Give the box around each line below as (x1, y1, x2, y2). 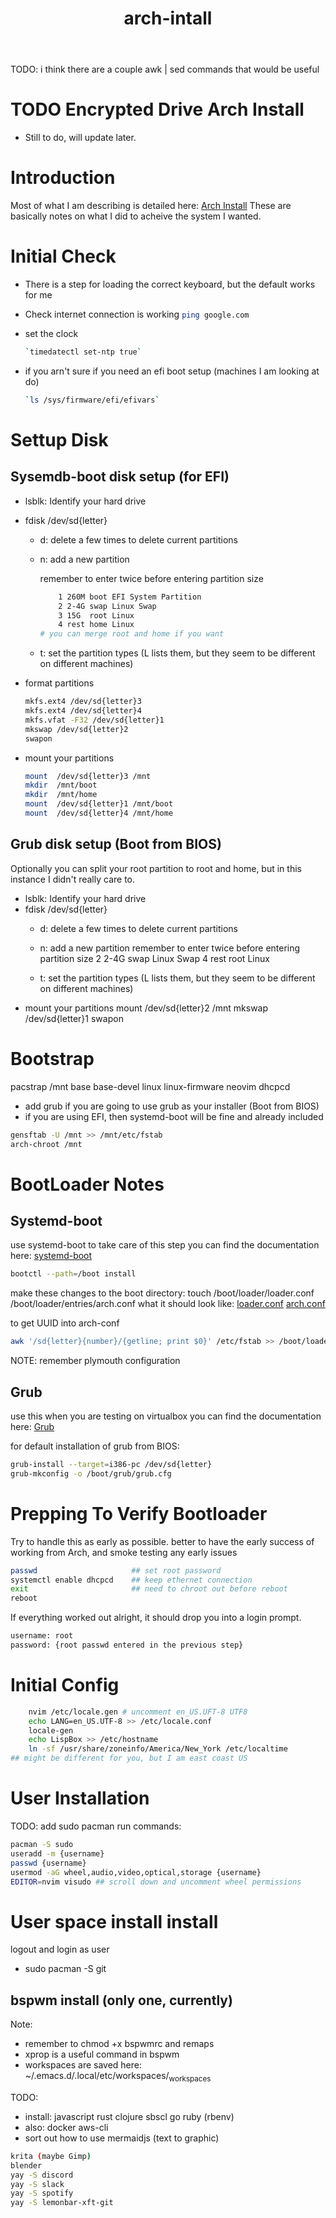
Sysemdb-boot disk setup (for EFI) (10, 468, 230, 486)
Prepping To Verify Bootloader (10, 1502, 268, 1525)
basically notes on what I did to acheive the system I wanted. (10, 210, 262, 222)
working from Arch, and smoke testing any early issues (10, 1546, 238, 1558)
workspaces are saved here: (24, 2059, 143, 2071)
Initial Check (10, 245, 117, 268)
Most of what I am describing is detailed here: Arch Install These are (10, 200, 292, 212)
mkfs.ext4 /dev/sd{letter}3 (24, 697, 142, 707)
